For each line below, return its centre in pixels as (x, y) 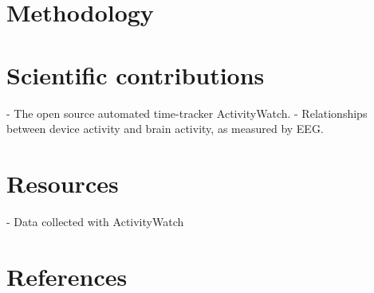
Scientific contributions (136, 74)
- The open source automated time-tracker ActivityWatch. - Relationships (187, 113)
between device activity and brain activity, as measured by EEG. (165, 129)
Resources (63, 183)
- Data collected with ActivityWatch (95, 221)
